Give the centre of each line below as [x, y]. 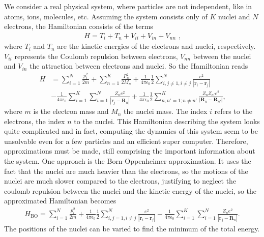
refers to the [233, 111]
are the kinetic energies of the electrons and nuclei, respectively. [156, 46]
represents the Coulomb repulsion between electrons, [96, 56]
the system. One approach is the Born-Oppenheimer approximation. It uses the [128, 161]
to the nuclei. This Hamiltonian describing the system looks [167, 121]
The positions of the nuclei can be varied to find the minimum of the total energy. [132, 229]
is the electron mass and [71, 111]
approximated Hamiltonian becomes [60, 201]
